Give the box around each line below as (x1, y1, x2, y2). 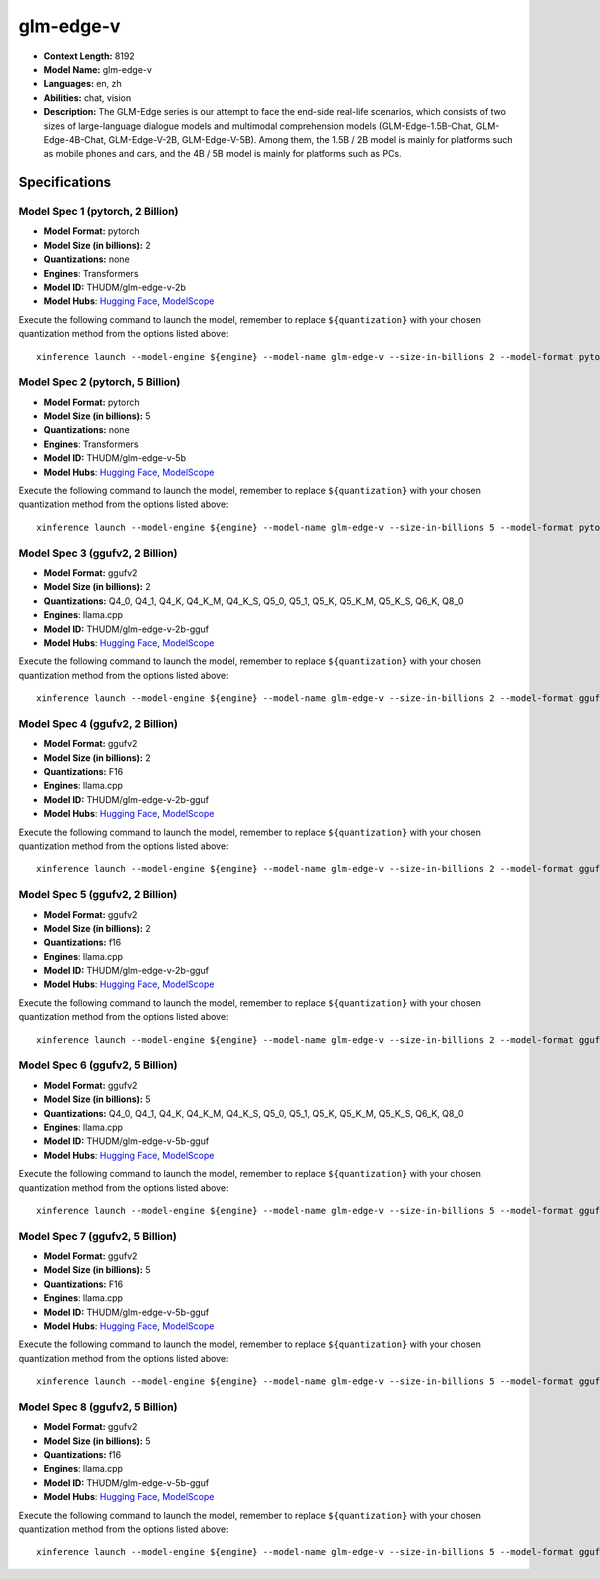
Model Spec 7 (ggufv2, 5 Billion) (18, 1229, 177, 1243)
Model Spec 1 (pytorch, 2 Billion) (18, 205, 179, 219)
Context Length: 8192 (43, 50, 135, 62)
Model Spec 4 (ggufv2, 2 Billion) (18, 716, 179, 730)
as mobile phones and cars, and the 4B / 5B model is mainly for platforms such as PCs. (43, 148, 402, 160)
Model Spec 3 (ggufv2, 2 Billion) (18, 546, 178, 560)
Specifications (18, 174, 112, 191)
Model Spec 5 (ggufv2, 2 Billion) (18, 888, 178, 902)
